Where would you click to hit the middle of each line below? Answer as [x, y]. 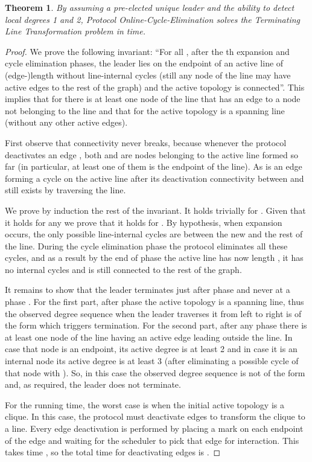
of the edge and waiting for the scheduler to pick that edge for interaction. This [152, 440]
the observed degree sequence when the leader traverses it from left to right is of [153, 313]
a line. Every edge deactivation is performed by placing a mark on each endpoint [154, 428]
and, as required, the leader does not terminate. [93, 384]
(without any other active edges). [66, 122]
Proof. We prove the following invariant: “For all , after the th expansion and [147, 51]
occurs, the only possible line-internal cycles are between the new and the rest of [154, 234]
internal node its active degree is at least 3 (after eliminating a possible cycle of [152, 361]
